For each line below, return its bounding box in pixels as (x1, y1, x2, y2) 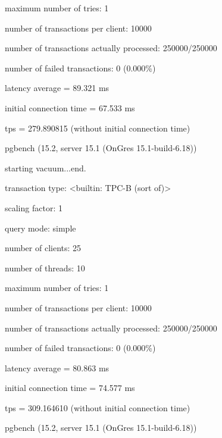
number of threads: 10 (5, 261, 85, 274)
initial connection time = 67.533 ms (5, 101, 135, 114)
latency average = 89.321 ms (5, 82, 110, 94)
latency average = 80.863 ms (5, 361, 110, 374)
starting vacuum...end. (5, 161, 86, 174)
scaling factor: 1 (5, 201, 62, 214)
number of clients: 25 (5, 242, 82, 254)
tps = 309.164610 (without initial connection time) (5, 401, 190, 414)
